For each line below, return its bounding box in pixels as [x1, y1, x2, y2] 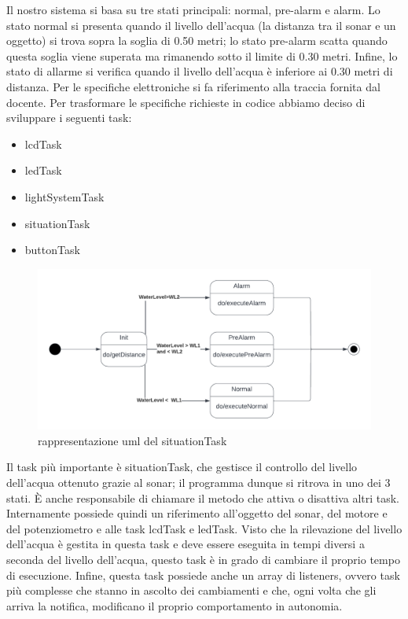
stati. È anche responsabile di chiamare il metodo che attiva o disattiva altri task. [6, 489, 400, 506]
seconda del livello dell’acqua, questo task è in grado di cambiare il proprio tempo [6, 551, 400, 568]
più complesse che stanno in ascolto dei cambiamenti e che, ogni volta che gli [6, 582, 377, 599]
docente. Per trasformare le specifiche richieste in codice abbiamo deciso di [6, 94, 366, 110]
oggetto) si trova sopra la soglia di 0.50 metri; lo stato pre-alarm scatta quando [6, 32, 388, 49]
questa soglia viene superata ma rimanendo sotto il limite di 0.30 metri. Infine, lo [6, 47, 398, 64]
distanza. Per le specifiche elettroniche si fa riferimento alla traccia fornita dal [6, 78, 380, 94]
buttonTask [24, 241, 80, 258]
